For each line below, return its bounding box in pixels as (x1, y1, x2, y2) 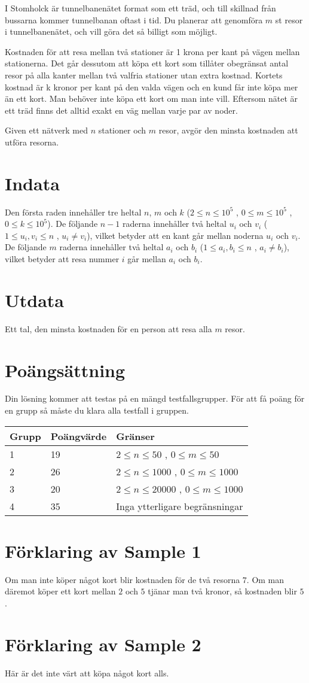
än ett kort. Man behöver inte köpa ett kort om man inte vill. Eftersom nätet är (5, 92, 298, 105)
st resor (275, 13, 303, 26)
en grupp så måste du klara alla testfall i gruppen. (5, 404, 189, 417)
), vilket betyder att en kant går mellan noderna (87, 229, 264, 241)
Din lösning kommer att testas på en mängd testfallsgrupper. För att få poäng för (5, 392, 305, 405)
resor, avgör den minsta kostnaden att (158, 124, 298, 136)
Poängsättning (5, 357, 126, 382)
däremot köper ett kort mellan (5, 585, 116, 597)
